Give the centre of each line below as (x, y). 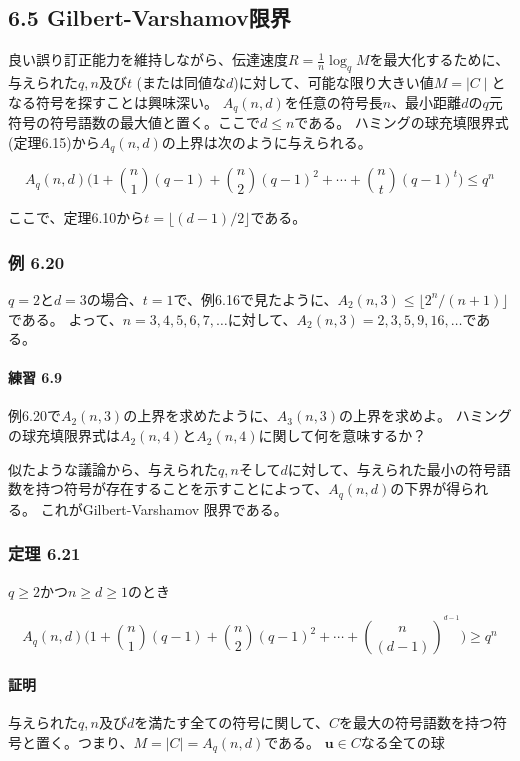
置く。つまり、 (84, 741)
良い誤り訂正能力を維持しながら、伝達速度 (148, 59)
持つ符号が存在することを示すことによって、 (182, 488)
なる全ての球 (402, 741)
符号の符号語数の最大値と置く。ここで (134, 122)
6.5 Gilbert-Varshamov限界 (149, 17)
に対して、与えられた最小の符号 (392, 468)
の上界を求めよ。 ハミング (425, 415)
